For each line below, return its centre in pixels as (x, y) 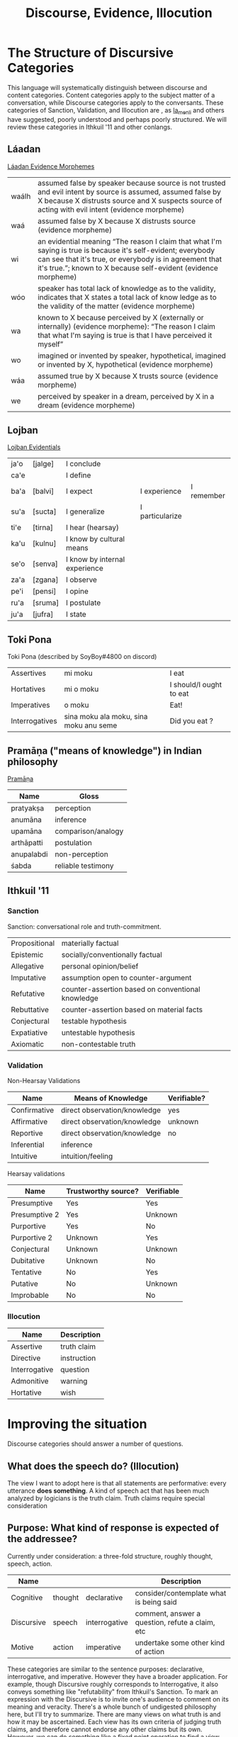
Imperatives (31, 705)
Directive (26, 1358)
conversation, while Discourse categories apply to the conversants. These (115, 102)
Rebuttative (30, 1009)
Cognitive (27, 1597)
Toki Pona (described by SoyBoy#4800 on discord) (82, 657)
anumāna (27, 820)
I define (79, 475)
